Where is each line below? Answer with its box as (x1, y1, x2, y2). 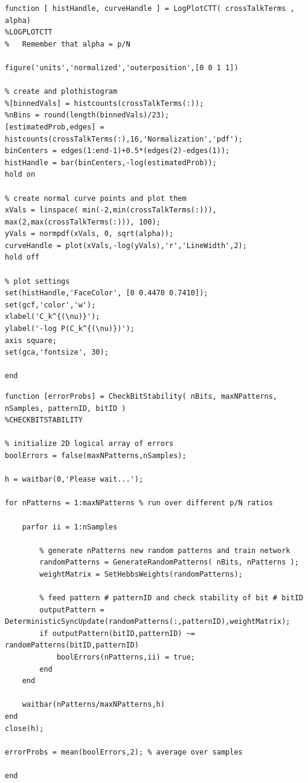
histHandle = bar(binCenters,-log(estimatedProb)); (5, 158, 217, 167)
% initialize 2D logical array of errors (5, 439, 174, 448)
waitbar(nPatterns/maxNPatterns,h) (22, 700, 165, 709)
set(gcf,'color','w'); (5, 300, 96, 309)
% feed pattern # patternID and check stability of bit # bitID (39, 594, 303, 603)
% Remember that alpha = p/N (5, 39, 130, 48)
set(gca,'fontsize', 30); (5, 348, 109, 357)
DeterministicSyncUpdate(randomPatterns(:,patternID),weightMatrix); (5, 617, 290, 626)
